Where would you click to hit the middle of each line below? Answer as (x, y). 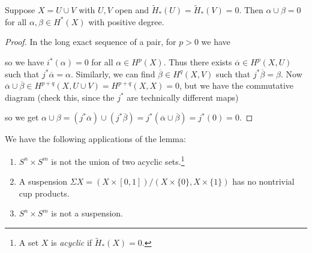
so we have (25, 62)
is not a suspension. (87, 213)
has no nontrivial (263, 181)
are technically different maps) (183, 97)
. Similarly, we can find (113, 73)
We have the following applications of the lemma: (95, 139)
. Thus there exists (198, 62)
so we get (22, 117)
